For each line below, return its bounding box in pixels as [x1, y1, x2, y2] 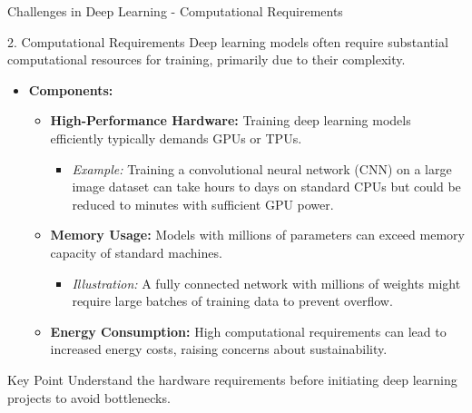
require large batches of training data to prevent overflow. [72, 291, 393, 310]
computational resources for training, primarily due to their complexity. [7, 50, 406, 69]
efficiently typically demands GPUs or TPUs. [50, 128, 302, 147]
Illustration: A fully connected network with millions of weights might [72, 273, 461, 292]
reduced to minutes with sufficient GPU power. [72, 194, 334, 213]
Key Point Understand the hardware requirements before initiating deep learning [7, 369, 457, 388]
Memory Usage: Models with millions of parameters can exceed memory [50, 225, 465, 244]
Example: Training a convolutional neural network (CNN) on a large [72, 159, 452, 178]
